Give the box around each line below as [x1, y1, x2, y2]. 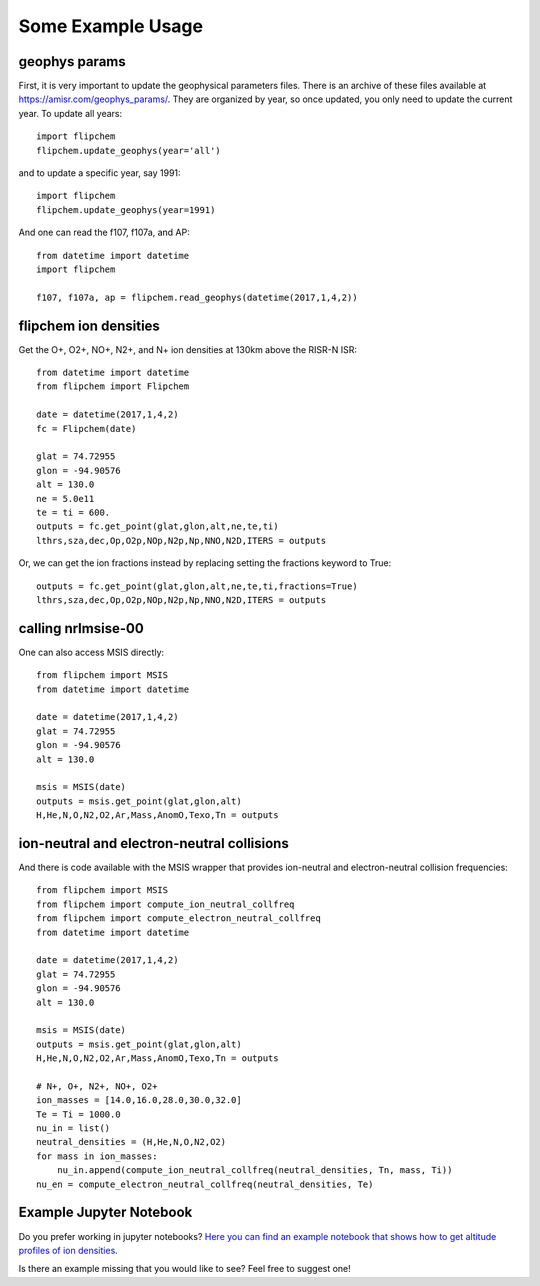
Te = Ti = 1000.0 [36, 1108, 121, 1120]
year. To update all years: [18, 107, 123, 119]
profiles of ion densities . [18, 1244, 119, 1256]
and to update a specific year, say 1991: [18, 167, 181, 179]
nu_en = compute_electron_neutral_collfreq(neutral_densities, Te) [36, 1178, 374, 1190]
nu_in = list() [36, 1123, 111, 1134]
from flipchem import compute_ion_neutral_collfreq [36, 898, 295, 910]
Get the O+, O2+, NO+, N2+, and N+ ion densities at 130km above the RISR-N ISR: [18, 343, 358, 355]
